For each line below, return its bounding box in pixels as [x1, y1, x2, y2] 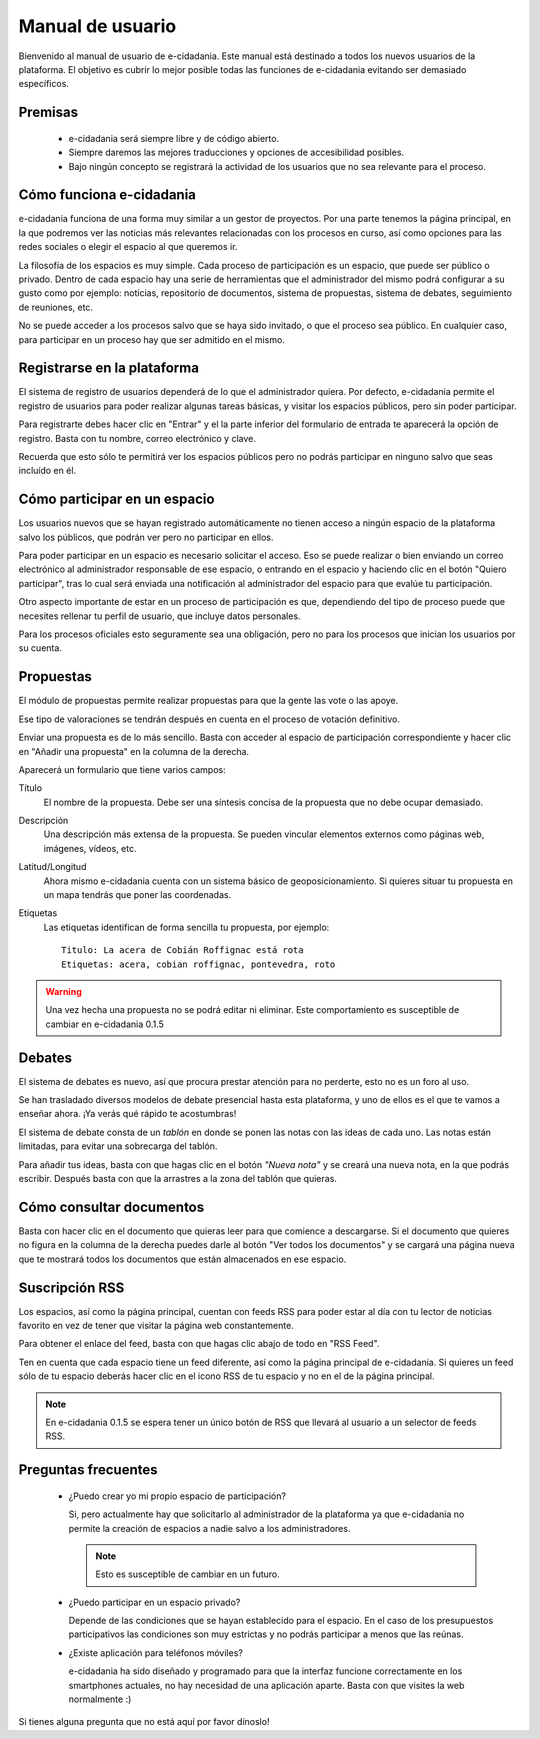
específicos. [18, 78, 70, 90]
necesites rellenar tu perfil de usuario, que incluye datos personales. [18, 610, 301, 622]
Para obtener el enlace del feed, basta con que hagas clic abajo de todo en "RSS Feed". [18, 1338, 380, 1350]
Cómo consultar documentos [18, 1198, 205, 1215]
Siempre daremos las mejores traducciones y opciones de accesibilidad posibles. [68, 146, 405, 159]
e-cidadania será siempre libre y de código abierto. [68, 132, 280, 144]
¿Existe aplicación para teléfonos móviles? [68, 1646, 244, 1659]
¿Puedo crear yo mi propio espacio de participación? [68, 1490, 287, 1502]
